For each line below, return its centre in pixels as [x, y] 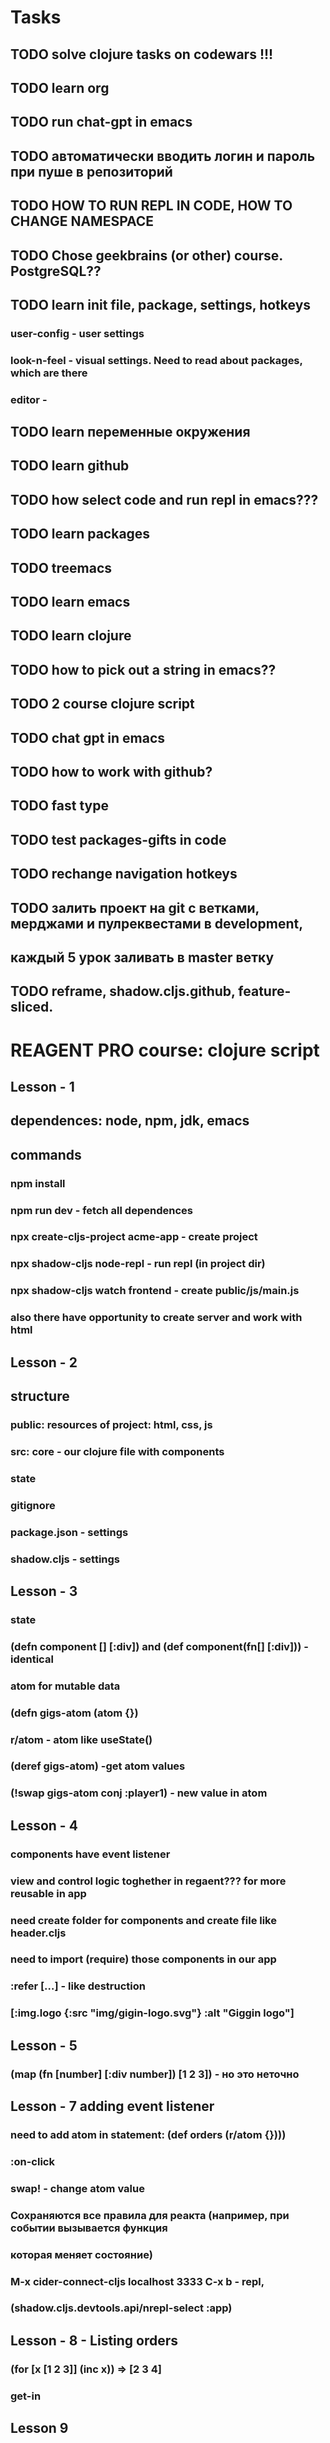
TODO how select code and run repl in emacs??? [164, 499]
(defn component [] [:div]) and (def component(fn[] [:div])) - [159, 1646]
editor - [29, 399]
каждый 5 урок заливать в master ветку [142, 957]
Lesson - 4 [44, 1825]
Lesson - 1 [42, 1086]
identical [32, 1659]
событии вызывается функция [89, 2228]
